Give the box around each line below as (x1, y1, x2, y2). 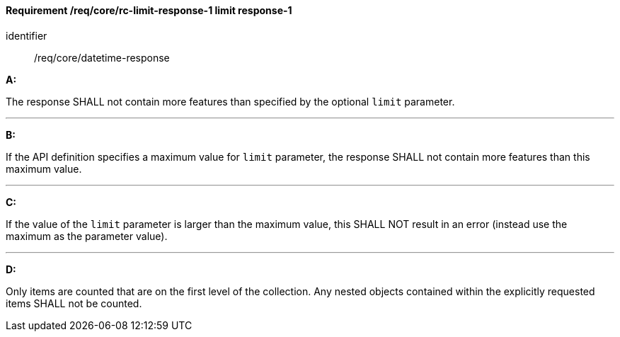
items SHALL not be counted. (6, 297, 142, 309)
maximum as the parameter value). (6, 229, 168, 242)
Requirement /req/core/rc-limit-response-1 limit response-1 (6, 4, 292, 16)
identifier (6, 29, 47, 42)
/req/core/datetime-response (34, 51, 170, 64)
